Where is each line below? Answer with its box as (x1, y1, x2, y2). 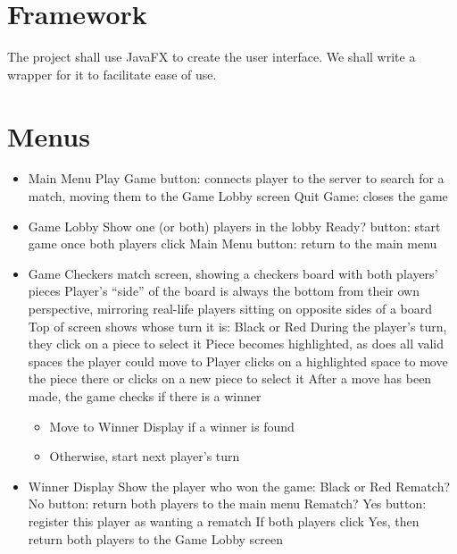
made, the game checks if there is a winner (28, 386, 262, 405)
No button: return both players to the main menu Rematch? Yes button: (28, 494, 427, 513)
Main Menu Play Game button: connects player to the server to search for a (28, 169, 445, 188)
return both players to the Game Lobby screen (28, 529, 284, 548)
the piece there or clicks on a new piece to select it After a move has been (28, 369, 432, 388)
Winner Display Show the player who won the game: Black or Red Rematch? (28, 476, 451, 495)
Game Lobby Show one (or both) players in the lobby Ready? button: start (28, 216, 441, 235)
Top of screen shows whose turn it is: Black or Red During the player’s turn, (28, 316, 447, 335)
